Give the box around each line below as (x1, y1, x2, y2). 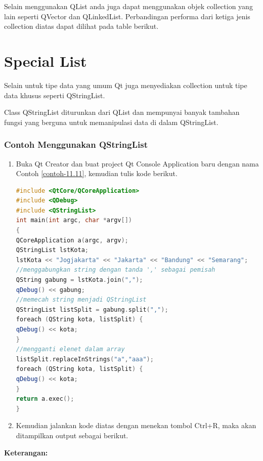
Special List (4, 50, 87, 71)
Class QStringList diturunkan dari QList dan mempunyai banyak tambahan (4, 107, 240, 117)
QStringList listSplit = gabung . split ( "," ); (16, 306, 168, 313)
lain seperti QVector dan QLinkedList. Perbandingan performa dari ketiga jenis (4, 11, 250, 21)
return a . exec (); (16, 395, 74, 403)
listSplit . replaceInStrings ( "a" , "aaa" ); (16, 355, 154, 363)
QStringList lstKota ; (16, 246, 89, 254)
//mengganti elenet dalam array (16, 346, 125, 353)
